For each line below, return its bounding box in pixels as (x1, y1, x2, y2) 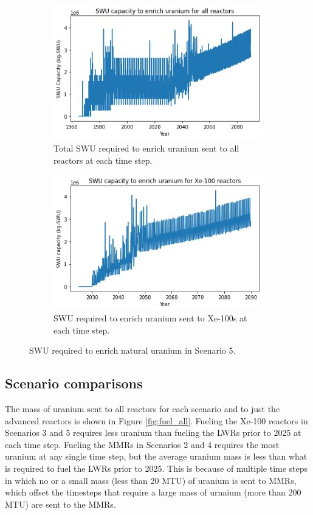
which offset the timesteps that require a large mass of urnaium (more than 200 (5, 486, 301, 499)
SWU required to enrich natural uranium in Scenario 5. (29, 344, 236, 357)
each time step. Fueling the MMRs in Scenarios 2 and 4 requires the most (5, 438, 280, 450)
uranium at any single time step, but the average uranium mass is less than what (5, 450, 308, 463)
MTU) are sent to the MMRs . (5, 497, 116, 510)
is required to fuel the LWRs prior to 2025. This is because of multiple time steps (5, 462, 308, 475)
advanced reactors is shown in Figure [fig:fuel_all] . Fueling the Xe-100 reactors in (5, 414, 308, 427)
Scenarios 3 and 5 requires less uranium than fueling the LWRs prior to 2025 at (5, 426, 301, 439)
